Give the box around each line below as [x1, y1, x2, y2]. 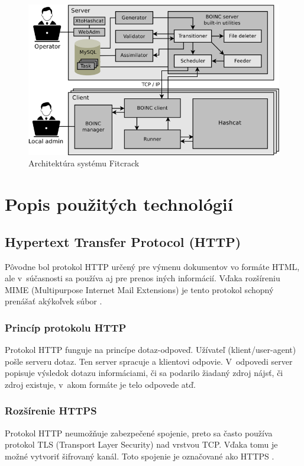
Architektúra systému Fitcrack [28, 157, 140, 169]
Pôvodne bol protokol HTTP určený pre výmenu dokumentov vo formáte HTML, [5, 260, 300, 272]
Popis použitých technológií [5, 192, 233, 216]
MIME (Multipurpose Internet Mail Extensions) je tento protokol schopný [5, 283, 274, 295]
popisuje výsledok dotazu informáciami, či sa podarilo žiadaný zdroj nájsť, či [5, 367, 283, 379]
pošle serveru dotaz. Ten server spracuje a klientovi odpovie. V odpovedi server [5, 355, 293, 367]
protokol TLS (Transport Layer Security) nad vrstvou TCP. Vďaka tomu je [5, 438, 278, 451]
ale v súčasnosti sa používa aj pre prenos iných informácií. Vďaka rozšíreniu [5, 272, 280, 284]
